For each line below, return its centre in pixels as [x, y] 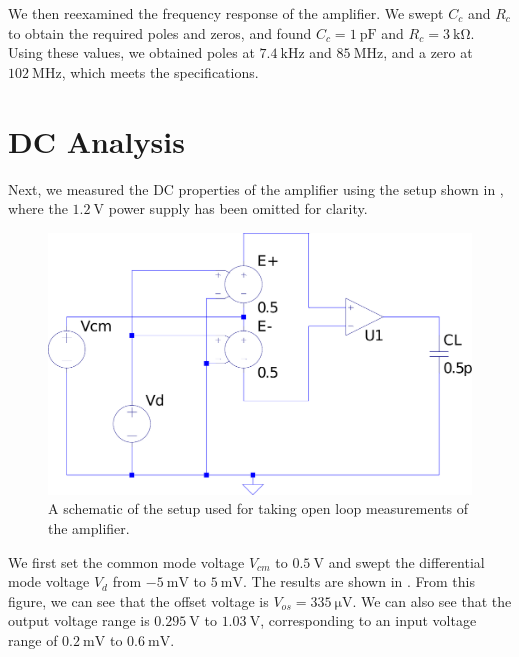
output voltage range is [79, 620]
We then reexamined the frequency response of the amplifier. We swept [226, 13]
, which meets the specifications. [160, 71]
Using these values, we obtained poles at [131, 52]
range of [33, 639]
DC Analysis [96, 140]
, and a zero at [428, 52]
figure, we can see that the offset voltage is [138, 600]
